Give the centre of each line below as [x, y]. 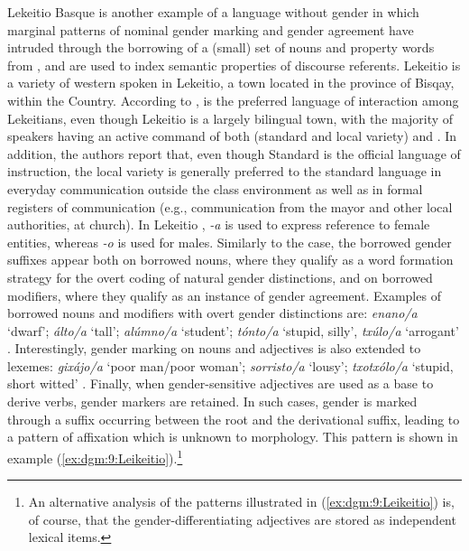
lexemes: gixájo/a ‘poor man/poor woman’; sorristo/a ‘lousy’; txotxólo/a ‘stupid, [230, 365]
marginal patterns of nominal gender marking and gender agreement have [211, 29]
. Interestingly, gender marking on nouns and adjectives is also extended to [214, 348]
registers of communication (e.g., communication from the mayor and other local [230, 206]
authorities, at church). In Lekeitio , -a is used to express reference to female [219, 224]
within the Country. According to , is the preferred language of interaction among [233, 100]
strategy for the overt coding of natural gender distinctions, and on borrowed [220, 277]
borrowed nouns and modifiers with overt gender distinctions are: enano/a [212, 313]
